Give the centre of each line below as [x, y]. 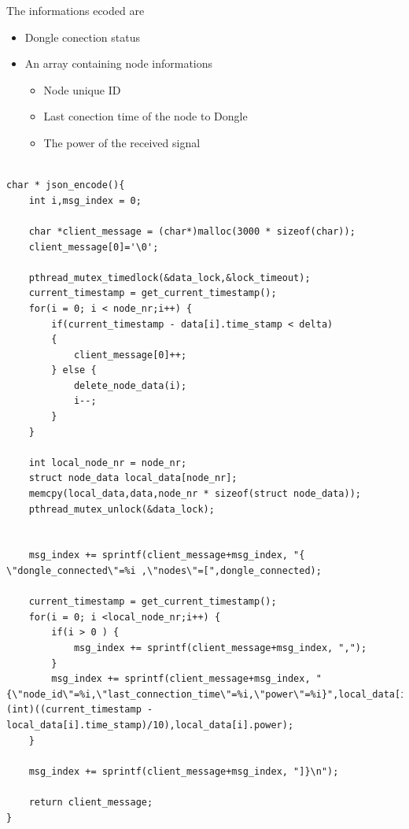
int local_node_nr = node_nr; [108, 463]
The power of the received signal [122, 142]
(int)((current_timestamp [74, 710]
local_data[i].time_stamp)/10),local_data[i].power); [150, 725]
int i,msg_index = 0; [85, 200]
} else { [74, 370]
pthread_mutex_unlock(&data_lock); [122, 509]
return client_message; [91, 802]
